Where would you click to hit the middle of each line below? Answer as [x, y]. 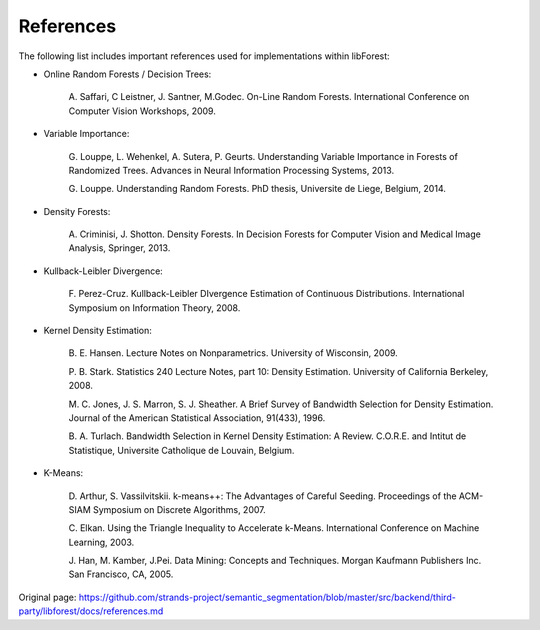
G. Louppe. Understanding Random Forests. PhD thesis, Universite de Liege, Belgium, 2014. [257, 189]
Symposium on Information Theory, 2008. [154, 307]
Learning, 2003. [101, 542]
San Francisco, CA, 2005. [121, 574]
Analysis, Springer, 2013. [119, 248]
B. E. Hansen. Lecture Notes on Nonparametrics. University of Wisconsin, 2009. [233, 353]
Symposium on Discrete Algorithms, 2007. [179, 509]
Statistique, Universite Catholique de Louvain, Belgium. [181, 450]
